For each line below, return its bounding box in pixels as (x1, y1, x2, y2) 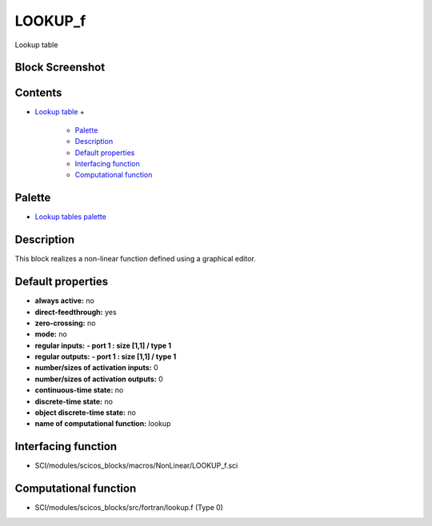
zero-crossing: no (34, 318, 96, 328)
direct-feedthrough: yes (34, 307, 117, 317)
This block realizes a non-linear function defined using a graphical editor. (14, 254, 256, 264)
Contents (14, 86, 62, 100)
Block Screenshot (14, 61, 106, 74)
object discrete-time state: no (34, 408, 136, 417)
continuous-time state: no (34, 385, 124, 395)
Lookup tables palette (34, 212, 107, 221)
